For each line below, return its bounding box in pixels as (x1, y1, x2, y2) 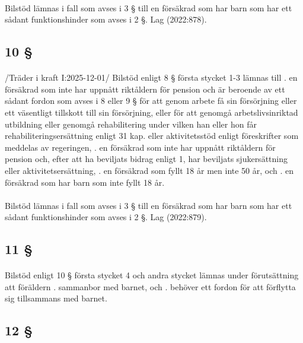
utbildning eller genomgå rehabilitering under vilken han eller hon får (5, 117, 257, 130)
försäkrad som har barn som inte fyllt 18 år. (5, 176, 165, 188)
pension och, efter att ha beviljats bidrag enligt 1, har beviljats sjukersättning (5, 153, 288, 165)
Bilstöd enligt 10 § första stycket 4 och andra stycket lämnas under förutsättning (5, 269, 299, 281)
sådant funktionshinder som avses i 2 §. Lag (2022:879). (5, 211, 207, 223)
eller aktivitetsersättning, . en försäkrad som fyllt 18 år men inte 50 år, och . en (5, 164, 294, 176)
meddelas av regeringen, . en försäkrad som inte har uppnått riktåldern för (5, 141, 276, 153)
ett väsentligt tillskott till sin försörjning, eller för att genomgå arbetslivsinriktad (5, 106, 298, 118)
